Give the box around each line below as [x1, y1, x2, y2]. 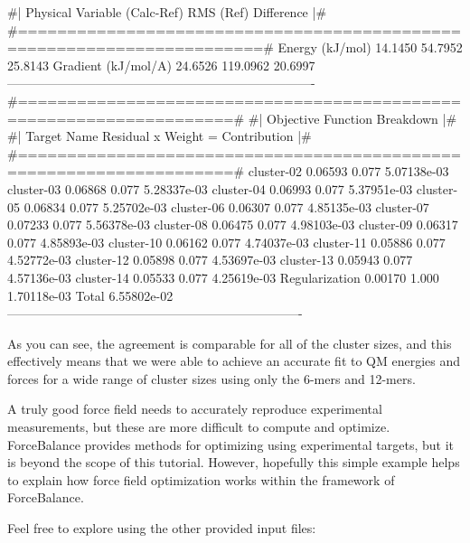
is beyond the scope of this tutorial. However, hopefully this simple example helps [7, 453, 460, 472]
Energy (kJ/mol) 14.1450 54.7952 [277, 38, 463, 57]
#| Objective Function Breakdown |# [248, 108, 457, 127]
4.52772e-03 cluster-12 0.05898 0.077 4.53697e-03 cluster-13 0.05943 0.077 [7, 250, 413, 269]
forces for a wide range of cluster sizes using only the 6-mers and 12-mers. [7, 369, 416, 388]
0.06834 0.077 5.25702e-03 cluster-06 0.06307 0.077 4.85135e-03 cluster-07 [23, 197, 429, 216]
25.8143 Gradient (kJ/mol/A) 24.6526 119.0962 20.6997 [7, 55, 315, 74]
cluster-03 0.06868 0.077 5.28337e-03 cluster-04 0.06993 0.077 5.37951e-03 [7, 179, 413, 198]
